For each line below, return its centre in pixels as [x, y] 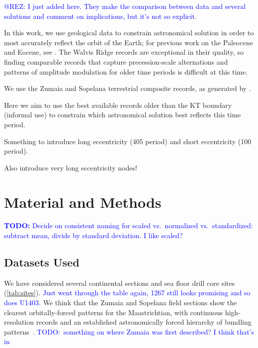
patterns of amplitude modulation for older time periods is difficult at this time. [126, 71]
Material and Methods [83, 202]
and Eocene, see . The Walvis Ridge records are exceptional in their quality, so [124, 52]
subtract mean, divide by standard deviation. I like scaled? [93, 235]
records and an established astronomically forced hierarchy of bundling [144, 322]
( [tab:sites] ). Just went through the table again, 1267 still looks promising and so [127, 293]
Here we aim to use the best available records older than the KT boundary [118, 105]
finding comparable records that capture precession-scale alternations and [116, 61]
